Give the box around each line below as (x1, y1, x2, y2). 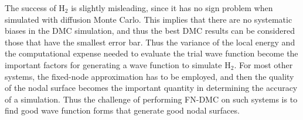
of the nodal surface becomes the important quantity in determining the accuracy (5, 82, 298, 94)
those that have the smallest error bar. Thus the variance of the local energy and (5, 36, 295, 48)
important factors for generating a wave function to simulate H (5, 58, 231, 70)
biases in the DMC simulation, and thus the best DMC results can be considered (5, 24, 295, 37)
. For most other (234, 58, 293, 70)
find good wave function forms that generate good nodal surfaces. (5, 104, 240, 117)
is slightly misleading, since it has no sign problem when (71, 2, 273, 13)
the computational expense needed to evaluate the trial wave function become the (5, 47, 298, 59)
